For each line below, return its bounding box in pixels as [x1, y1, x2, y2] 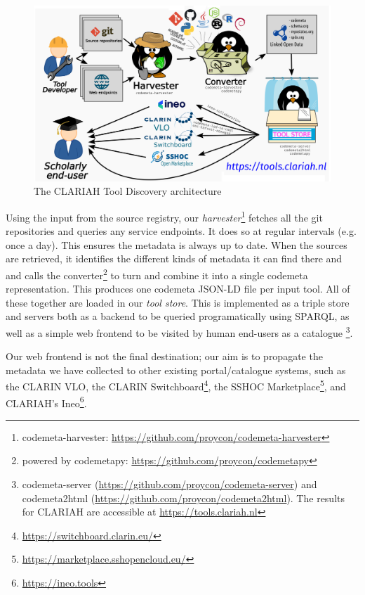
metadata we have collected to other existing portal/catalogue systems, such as [6, 362, 346, 377]
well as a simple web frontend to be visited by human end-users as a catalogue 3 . [6, 323, 353, 340]
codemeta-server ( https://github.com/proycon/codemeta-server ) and [22, 477, 317, 492]
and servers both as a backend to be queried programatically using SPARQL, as [6, 309, 350, 324]
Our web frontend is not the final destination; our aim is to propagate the [6, 349, 323, 364]
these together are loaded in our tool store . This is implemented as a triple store [6, 295, 350, 309]
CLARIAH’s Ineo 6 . [6, 393, 87, 410]
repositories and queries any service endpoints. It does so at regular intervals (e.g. [6, 224, 357, 238]
